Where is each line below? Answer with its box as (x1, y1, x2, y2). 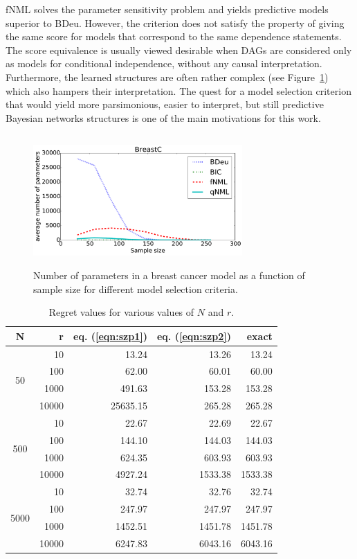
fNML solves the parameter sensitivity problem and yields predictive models (6, 2, 329, 16)
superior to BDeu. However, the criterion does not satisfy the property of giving (6, 15, 345, 30)
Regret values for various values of (48, 305, 194, 319)
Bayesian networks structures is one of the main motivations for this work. (6, 110, 321, 125)
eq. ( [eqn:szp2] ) (156, 328, 231, 343)
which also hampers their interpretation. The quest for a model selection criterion (6, 83, 351, 98)
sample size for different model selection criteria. (33, 281, 238, 296)
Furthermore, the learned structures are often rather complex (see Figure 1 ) (6, 69, 329, 84)
